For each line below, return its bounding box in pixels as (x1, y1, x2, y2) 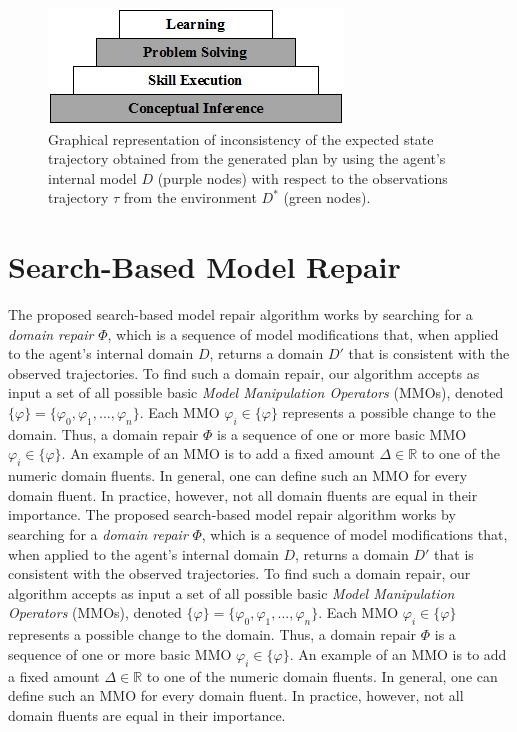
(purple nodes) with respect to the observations (157, 167, 448, 188)
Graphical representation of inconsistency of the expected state (48, 128, 434, 149)
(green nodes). (283, 187, 371, 208)
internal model (48, 167, 137, 188)
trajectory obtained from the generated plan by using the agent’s (48, 148, 446, 169)
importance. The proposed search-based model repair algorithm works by (8, 504, 456, 525)
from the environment (123, 187, 257, 208)
